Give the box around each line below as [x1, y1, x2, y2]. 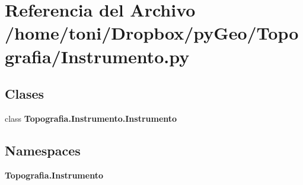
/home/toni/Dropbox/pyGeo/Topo [5, 21, 299, 45]
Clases [5, 85, 44, 103]
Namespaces [5, 141, 81, 159]
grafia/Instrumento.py [5, 44, 190, 68]
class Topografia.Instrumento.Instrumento [5, 112, 177, 124]
